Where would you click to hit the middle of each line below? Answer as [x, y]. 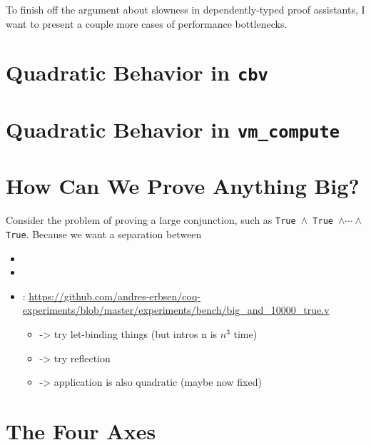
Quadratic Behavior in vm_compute [173, 129]
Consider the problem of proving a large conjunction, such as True [151, 220]
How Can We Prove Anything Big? [183, 186]
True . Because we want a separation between [104, 234]
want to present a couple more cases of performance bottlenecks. [147, 23]
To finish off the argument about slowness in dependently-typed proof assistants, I [185, 9]
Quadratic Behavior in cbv [137, 72]
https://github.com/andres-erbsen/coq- [115, 296]
